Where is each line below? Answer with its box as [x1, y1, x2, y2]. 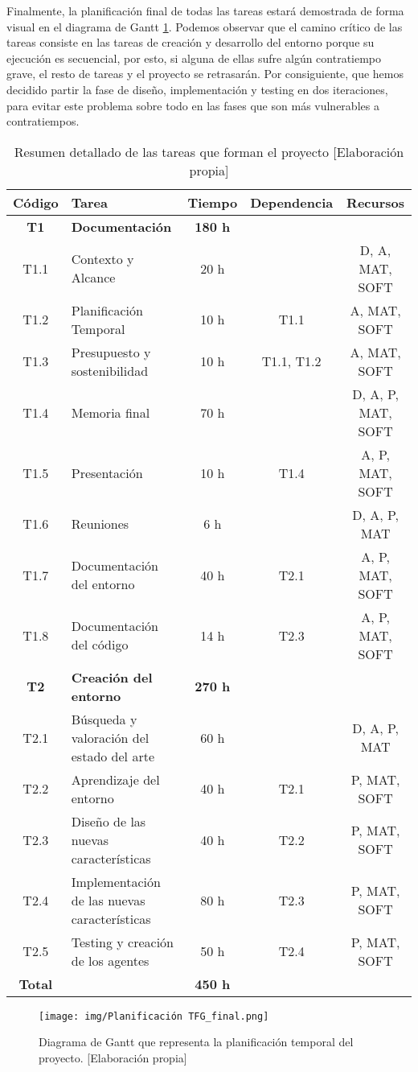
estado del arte [71, 746, 154, 765]
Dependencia [250, 192, 334, 212]
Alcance [71, 268, 116, 287]
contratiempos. [6, 113, 80, 130]
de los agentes [71, 950, 150, 970]
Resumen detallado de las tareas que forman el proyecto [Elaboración [14, 142, 404, 161]
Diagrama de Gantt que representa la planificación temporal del [39, 1033, 354, 1050]
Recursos [346, 192, 405, 212]
